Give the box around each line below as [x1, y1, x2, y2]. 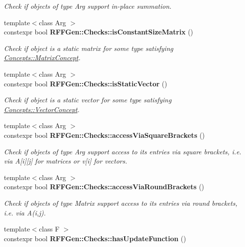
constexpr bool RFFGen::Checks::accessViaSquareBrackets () [4, 130, 205, 140]
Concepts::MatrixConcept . [4, 52, 81, 63]
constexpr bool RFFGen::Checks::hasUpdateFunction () [4, 233, 186, 243]
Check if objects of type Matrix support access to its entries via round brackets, [4, 198, 238, 208]
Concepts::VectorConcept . [4, 104, 80, 114]
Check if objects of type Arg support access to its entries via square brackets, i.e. [4, 146, 242, 156]
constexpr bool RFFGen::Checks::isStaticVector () [4, 78, 167, 88]
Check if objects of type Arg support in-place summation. [4, 1, 172, 11]
